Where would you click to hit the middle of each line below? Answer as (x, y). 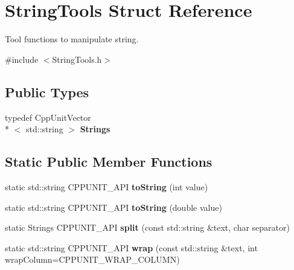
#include (22, 59)
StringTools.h (77, 59)
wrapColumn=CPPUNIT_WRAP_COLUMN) (92, 259)
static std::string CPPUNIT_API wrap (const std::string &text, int (131, 247)
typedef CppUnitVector (48, 117)
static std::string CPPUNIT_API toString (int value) (107, 186)
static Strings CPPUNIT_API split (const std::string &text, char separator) (147, 227)
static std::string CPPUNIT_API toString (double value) (113, 207)
